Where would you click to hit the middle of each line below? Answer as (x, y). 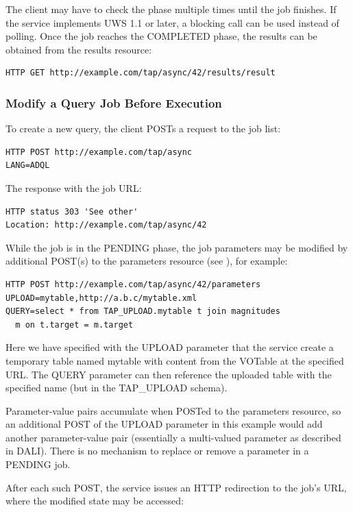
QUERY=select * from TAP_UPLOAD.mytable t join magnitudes (143, 312)
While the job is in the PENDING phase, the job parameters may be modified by (177, 247)
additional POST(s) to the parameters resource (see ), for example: (147, 261)
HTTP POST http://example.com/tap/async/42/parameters (133, 284)
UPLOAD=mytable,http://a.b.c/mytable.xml (101, 298)
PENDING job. (38, 464)
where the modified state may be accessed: (95, 501)
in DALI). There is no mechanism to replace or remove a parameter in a (157, 451)
